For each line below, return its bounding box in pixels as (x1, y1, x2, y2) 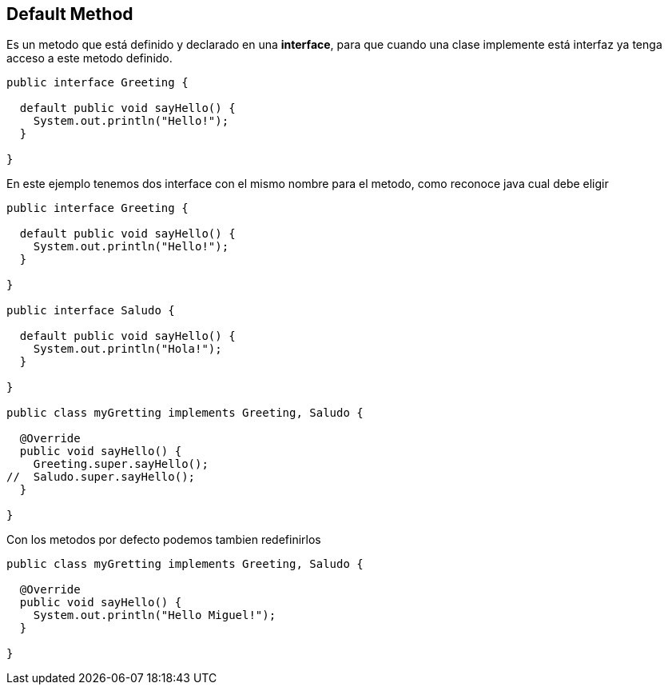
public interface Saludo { (6, 304, 175, 318)
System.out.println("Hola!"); (33, 342, 222, 356)
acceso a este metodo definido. (6, 51, 173, 66)
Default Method (6, 4, 133, 24)
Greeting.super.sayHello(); (33, 457, 209, 471)
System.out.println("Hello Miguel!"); (33, 609, 276, 622)
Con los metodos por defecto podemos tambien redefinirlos (6, 533, 321, 547)
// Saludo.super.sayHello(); (6, 470, 196, 484)
